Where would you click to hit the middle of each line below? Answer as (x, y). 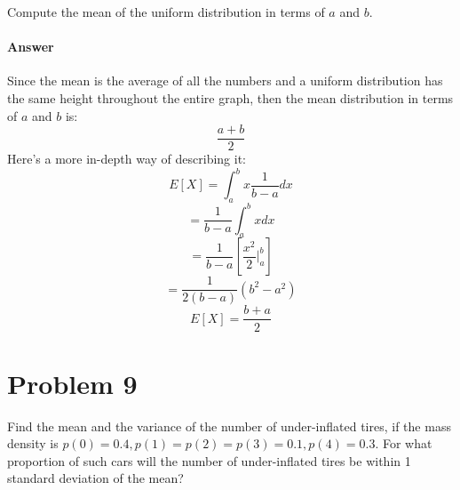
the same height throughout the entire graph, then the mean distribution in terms (230, 97)
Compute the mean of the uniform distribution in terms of (166, 12)
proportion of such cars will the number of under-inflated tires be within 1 (209, 460)
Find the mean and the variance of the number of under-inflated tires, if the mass (229, 426)
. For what (404, 443)
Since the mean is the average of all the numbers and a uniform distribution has (225, 80)
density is (33, 443)
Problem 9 (72, 383)
